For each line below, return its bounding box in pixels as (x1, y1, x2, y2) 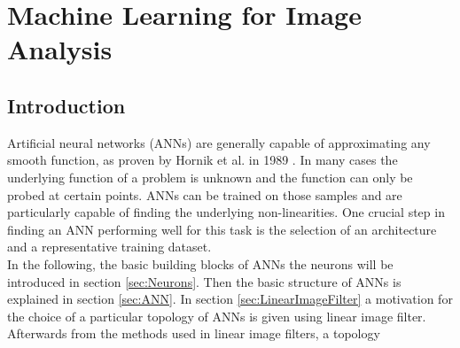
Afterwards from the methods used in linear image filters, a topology (7, 324, 380, 343)
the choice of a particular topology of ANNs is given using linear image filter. (7, 306, 426, 325)
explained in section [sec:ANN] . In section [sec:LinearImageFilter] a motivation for (7, 290, 453, 308)
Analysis (7, 31, 113, 67)
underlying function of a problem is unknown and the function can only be (7, 167, 413, 186)
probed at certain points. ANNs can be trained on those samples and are (7, 185, 402, 204)
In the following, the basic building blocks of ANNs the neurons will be (7, 254, 394, 273)
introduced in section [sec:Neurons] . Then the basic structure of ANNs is (7, 272, 402, 290)
